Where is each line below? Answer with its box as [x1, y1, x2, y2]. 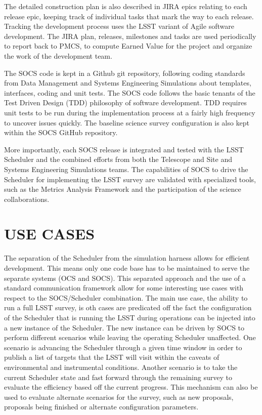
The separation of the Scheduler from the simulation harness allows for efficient [4, 253, 250, 263]
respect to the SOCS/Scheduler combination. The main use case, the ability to [4, 292, 248, 303]
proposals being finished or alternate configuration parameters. [4, 401, 199, 412]
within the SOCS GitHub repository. [4, 127, 118, 138]
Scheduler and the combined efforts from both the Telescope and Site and [4, 154, 232, 164]
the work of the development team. [4, 50, 112, 61]
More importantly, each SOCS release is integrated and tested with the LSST [4, 144, 244, 154]
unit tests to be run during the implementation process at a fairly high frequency [4, 107, 255, 117]
